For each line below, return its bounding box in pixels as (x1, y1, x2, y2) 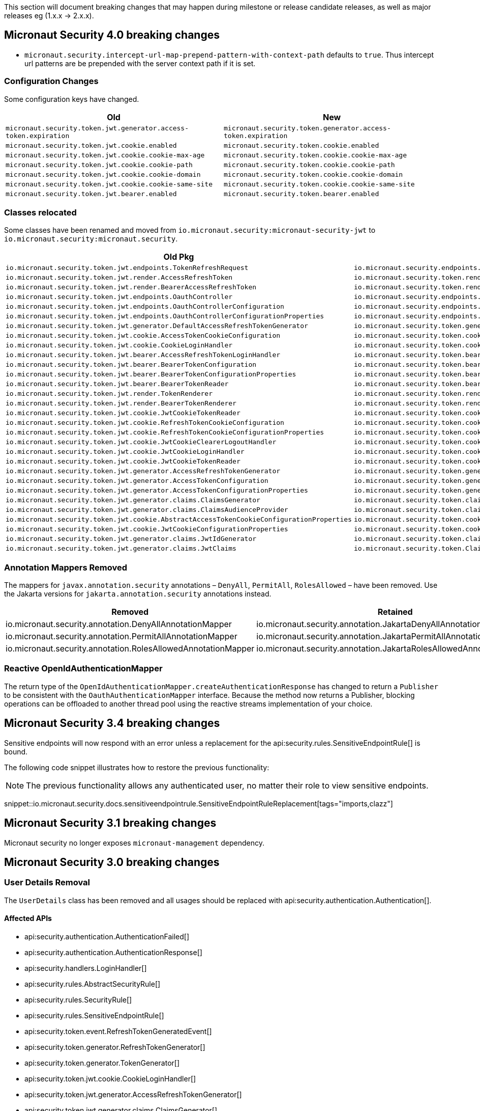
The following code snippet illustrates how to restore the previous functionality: (4, 763, 269, 772)
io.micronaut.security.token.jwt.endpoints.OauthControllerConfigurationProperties (6, 312, 324, 320)
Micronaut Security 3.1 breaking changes (4, 817, 217, 830)
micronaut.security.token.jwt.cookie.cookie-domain (6, 170, 201, 178)
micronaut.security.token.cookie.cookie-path (224, 160, 395, 169)
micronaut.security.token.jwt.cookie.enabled (6, 141, 177, 149)
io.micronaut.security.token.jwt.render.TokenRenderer (6, 390, 213, 398)
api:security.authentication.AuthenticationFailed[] (24, 932, 190, 941)
